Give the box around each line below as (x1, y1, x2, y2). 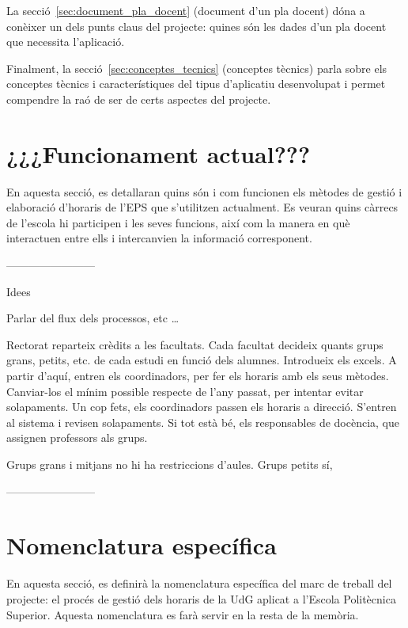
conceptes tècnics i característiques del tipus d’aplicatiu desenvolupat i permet (6, 75, 386, 92)
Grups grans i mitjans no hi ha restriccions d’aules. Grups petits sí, (6, 456, 333, 472)
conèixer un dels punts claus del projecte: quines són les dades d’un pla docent (6, 17, 387, 34)
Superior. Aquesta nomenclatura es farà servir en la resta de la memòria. (6, 606, 359, 622)
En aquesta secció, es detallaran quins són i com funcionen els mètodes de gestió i (6, 183, 402, 200)
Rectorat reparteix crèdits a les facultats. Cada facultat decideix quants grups (6, 336, 383, 352)
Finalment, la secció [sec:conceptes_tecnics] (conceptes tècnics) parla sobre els (6, 59, 387, 76)
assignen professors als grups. (6, 429, 148, 446)
